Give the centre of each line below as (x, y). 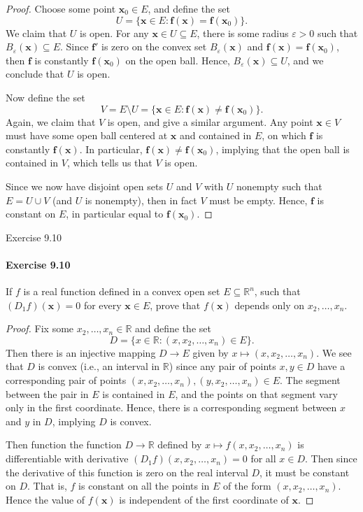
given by (211, 352)
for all (263, 458)
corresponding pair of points (66, 380)
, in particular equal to (115, 214)
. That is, (47, 486)
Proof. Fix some (40, 328)
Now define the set (45, 97)
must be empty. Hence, (258, 200)
